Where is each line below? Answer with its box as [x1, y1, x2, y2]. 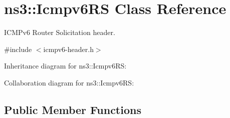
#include [4, 43, 32, 54]
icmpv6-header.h [43, 43, 94, 54]
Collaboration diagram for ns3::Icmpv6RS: [4, 77, 134, 87]
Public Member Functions [4, 101, 141, 117]
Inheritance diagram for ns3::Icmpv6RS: [4, 60, 127, 71]
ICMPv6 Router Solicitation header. [4, 27, 115, 37]
